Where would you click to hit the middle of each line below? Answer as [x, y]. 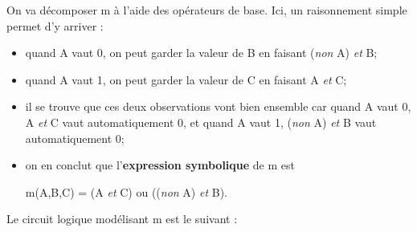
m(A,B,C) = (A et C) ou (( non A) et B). [126, 191]
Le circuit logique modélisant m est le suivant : [122, 219]
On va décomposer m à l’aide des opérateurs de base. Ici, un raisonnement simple [207, 10]
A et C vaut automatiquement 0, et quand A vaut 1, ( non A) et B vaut [201, 122]
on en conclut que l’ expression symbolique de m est [160, 165]
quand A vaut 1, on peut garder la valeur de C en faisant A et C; [186, 79]
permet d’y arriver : [55, 25]
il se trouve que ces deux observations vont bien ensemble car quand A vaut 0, [218, 106]
